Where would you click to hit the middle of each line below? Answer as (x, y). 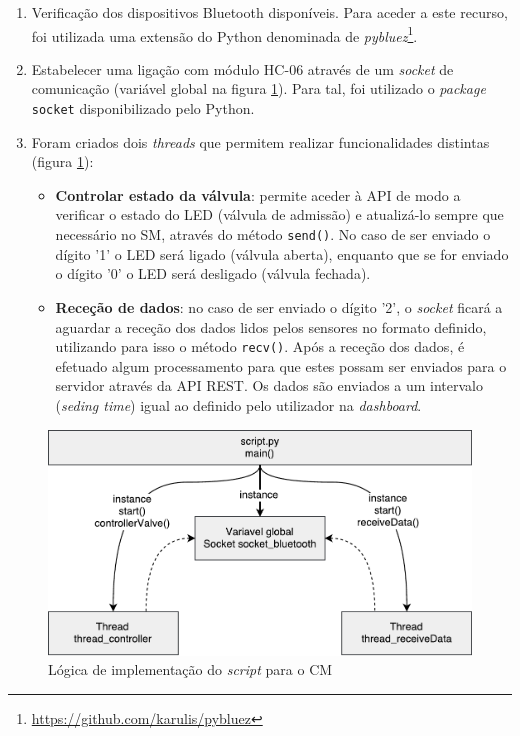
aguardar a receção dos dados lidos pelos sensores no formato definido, (271, 326)
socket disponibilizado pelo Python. (143, 108)
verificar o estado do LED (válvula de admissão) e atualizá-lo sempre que (279, 214)
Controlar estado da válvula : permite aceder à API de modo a (258, 194)
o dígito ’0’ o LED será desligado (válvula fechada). (213, 273)
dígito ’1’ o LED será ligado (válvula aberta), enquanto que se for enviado (282, 253)
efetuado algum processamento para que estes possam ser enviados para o (281, 365)
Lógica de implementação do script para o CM (190, 669)
